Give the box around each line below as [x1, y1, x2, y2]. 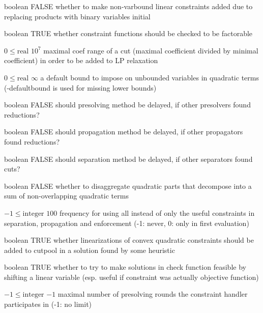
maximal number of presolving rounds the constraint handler [57, 289, 248, 299]
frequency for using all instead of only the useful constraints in [59, 207, 255, 218]
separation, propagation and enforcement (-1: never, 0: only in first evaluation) [4, 217, 249, 228]
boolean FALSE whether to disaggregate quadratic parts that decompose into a [4, 180, 252, 191]
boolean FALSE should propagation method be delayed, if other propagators [4, 126, 243, 137]
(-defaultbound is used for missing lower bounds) [4, 82, 157, 93]
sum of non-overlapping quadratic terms [4, 190, 129, 201]
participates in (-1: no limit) [4, 299, 92, 309]
